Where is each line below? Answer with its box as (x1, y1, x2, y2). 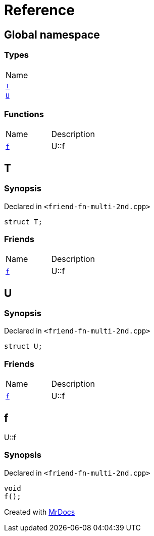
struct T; (4, 217, 42, 226)
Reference (4, 2, 75, 19)
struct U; (4, 342, 42, 351)
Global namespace (4, 28, 100, 41)
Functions (4, 109, 44, 119)
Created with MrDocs (4, 507, 75, 516)
